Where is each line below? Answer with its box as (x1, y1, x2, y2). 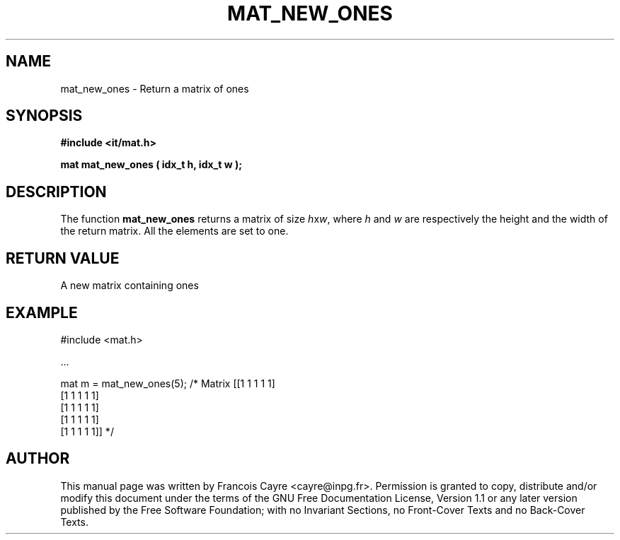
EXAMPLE (6, 303, 78, 322)
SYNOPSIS (6, 107, 83, 125)
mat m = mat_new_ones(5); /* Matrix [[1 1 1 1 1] (60, 377, 275, 389)
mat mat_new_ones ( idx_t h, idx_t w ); (60, 158, 242, 171)
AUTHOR (6, 450, 70, 468)
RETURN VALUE (6, 249, 120, 267)
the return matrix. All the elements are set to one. (60, 225, 289, 237)
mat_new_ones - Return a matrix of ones (60, 82, 249, 95)
